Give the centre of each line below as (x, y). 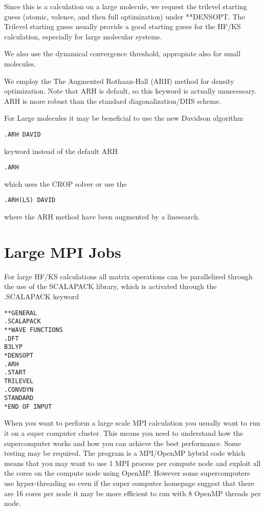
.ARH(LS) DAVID (30, 200)
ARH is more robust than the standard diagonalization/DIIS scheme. (113, 101)
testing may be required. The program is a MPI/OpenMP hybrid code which (125, 453)
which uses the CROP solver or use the (65, 183)
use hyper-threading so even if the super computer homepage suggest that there (129, 483)
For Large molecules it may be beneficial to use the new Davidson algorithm (124, 118)
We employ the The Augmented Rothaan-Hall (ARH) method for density (119, 81)
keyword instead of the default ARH (61, 151)
